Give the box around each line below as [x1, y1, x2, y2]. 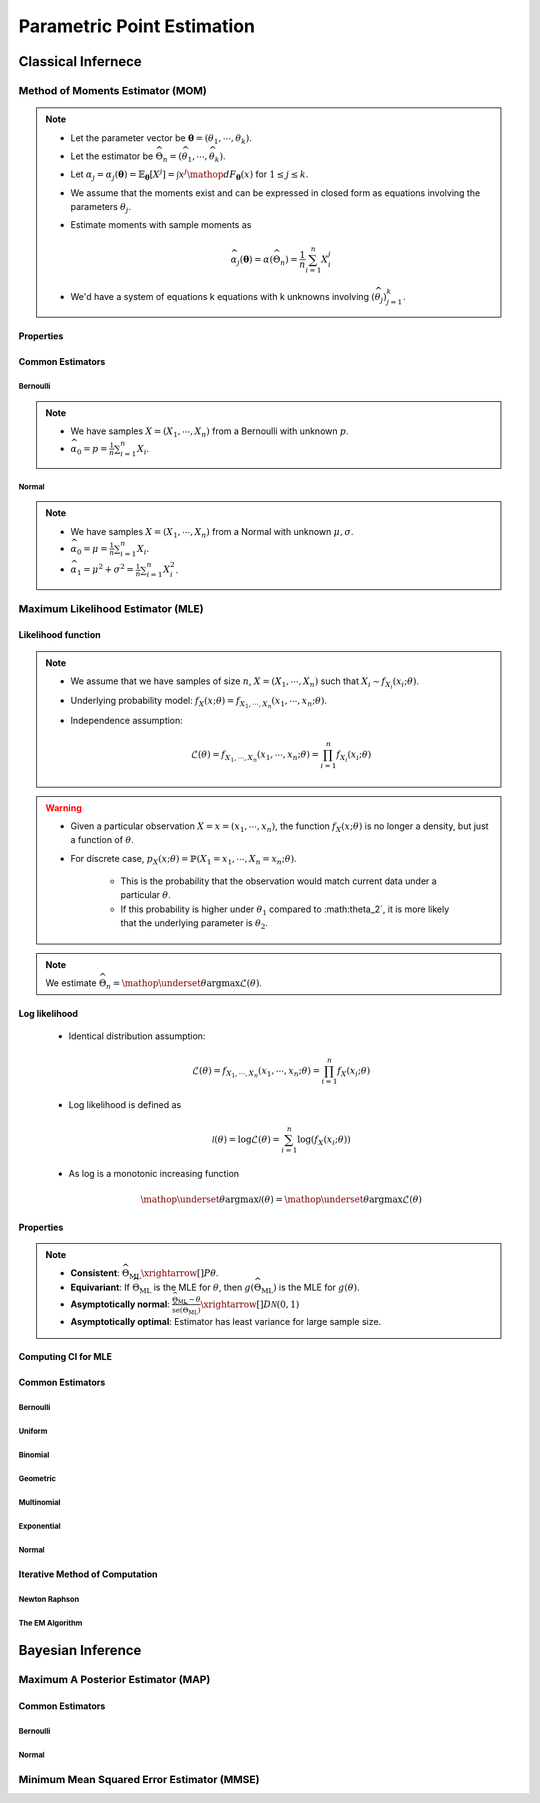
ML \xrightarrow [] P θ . [128, 1267, 219, 1282]
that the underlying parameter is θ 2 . [120, 917, 269, 932]
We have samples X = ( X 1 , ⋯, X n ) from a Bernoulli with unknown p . [70, 425, 349, 440]
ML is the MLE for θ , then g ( [139, 1281, 255, 1295]
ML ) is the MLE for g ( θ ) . [261, 1281, 360, 1295]
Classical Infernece [18, 53, 142, 70]
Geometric [18, 1474, 57, 1484]
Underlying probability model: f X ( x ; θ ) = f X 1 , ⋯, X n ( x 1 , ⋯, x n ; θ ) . [70, 695, 328, 710]
